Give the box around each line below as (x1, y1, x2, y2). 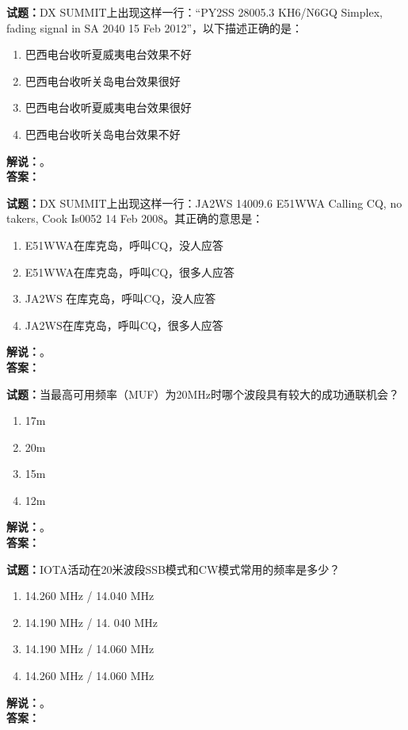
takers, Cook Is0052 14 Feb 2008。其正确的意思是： (6, 210, 264, 227)
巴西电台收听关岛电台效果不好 (25, 125, 181, 142)
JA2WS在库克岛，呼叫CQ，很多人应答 (25, 316, 223, 333)
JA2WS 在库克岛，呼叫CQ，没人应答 (25, 290, 216, 307)
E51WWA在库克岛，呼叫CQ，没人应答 (25, 236, 224, 253)
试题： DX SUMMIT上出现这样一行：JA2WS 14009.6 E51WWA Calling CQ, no (6, 194, 402, 211)
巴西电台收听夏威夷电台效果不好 (25, 46, 192, 63)
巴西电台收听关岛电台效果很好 (25, 72, 181, 89)
